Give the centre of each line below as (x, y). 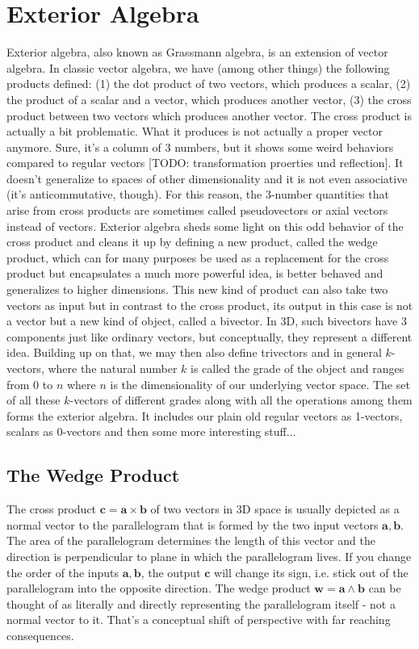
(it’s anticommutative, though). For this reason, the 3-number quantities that (198, 194)
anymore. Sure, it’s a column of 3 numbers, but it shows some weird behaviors (200, 147)
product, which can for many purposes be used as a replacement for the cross (198, 257)
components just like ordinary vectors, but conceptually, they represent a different (209, 336)
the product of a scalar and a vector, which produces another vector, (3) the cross (209, 99)
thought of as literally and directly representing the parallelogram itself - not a (201, 603)
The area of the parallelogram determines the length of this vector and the (191, 540)
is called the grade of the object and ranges (297, 368)
